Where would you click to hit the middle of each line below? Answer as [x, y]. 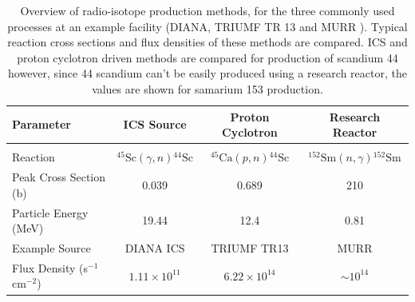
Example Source [51, 247]
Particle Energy [50, 212]
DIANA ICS [155, 247]
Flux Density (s [50, 267]
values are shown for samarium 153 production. [207, 88]
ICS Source [155, 124]
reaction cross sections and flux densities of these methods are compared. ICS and [207, 42]
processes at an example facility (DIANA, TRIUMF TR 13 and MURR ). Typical [207, 26]
